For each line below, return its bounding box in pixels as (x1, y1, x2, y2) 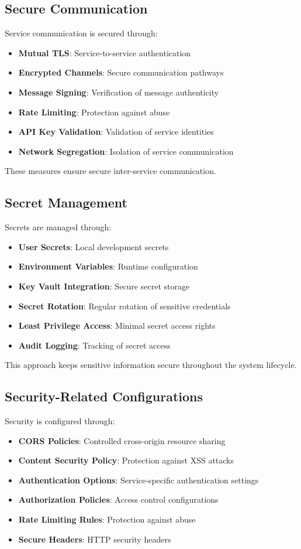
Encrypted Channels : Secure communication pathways (18, 66, 224, 79)
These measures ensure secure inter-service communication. (5, 165, 216, 177)
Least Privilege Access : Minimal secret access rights (18, 319, 216, 332)
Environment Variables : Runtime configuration (18, 260, 198, 272)
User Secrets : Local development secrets (18, 240, 169, 253)
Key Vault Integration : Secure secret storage (18, 279, 190, 292)
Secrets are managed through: (5, 221, 112, 233)
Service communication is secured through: (5, 27, 158, 39)
